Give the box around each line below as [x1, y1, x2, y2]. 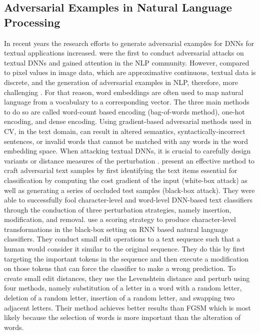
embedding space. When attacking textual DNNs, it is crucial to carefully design [4, 145, 251, 156]
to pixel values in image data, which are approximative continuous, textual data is [4, 67, 256, 77]
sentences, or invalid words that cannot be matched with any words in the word [4, 135, 248, 146]
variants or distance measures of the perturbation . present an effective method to [4, 155, 255, 165]
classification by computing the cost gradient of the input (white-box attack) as [4, 174, 247, 185]
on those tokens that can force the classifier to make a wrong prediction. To [4, 263, 236, 273]
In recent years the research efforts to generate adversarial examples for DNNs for [4, 37, 254, 48]
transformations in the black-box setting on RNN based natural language [4, 223, 228, 234]
